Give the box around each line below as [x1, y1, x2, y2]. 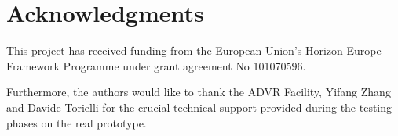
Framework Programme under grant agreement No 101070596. [6, 57, 306, 73]
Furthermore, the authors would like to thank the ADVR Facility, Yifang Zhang [6, 84, 391, 100]
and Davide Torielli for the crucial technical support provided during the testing [6, 98, 393, 115]
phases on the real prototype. [6, 114, 147, 131]
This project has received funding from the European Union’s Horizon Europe [6, 42, 382, 59]
